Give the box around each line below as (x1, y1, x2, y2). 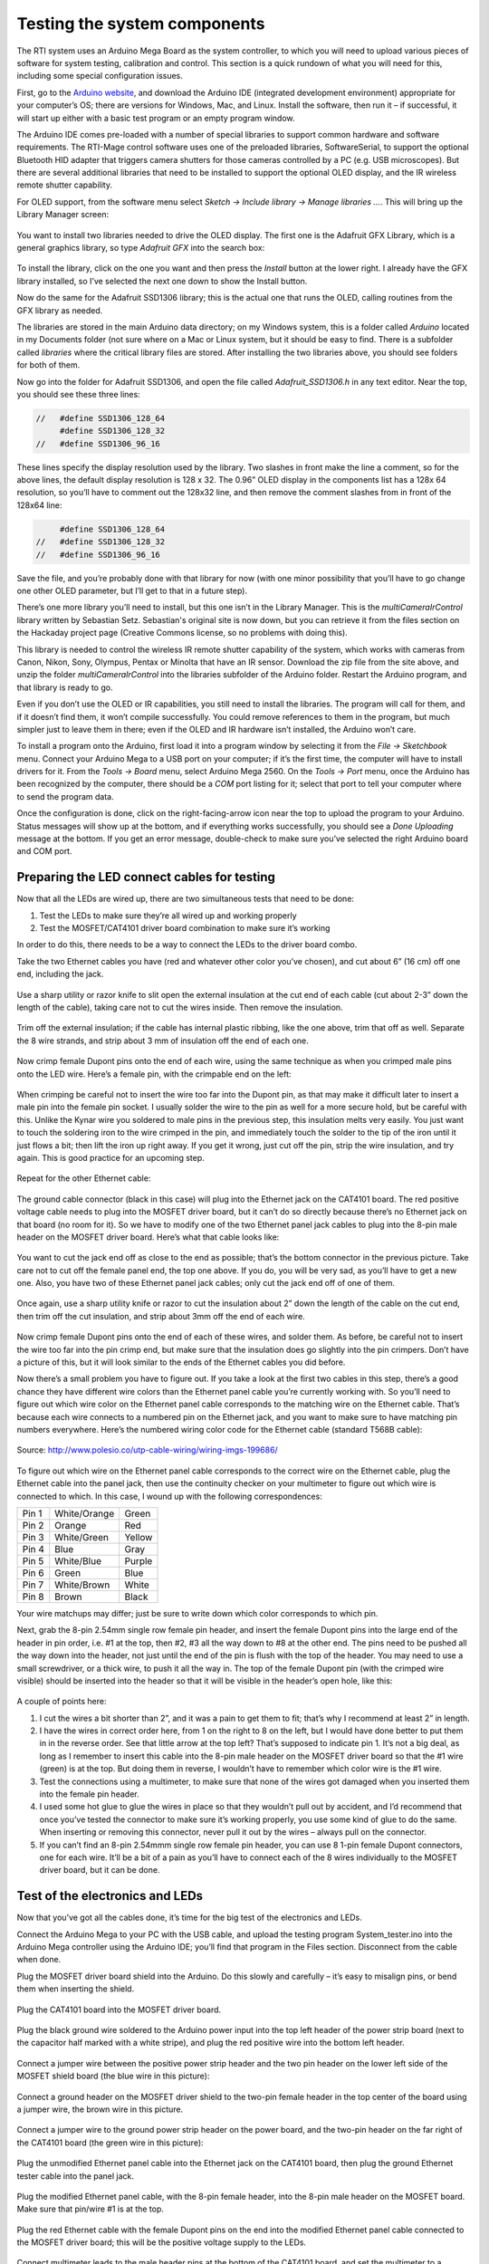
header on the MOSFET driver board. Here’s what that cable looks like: (16, 1232, 280, 1242)
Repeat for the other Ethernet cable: (16, 1173, 151, 1184)
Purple (124, 1554, 153, 1567)
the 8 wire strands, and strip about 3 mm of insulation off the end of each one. (16, 1035, 309, 1046)
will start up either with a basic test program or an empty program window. (16, 112, 295, 123)
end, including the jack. (16, 969, 104, 980)
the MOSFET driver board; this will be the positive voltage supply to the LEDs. (16, 2237, 307, 2248)
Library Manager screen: (16, 209, 109, 220)
